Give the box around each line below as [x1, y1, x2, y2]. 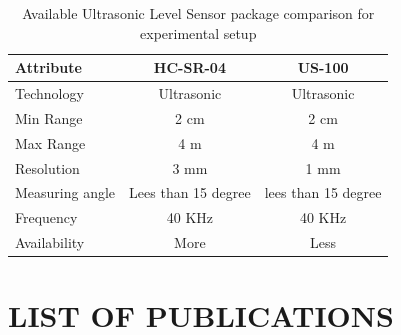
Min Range [15, 107, 83, 128]
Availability [15, 232, 85, 253]
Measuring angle [15, 182, 116, 203]
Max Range [15, 132, 86, 153]
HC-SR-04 [153, 57, 226, 78]
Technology [15, 83, 84, 104]
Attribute [15, 57, 82, 78]
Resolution [15, 157, 80, 178]
